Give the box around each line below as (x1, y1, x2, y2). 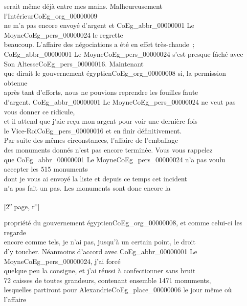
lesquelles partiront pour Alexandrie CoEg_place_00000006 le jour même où (4, 284, 232, 295)
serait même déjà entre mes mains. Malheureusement (4, 1, 162, 11)
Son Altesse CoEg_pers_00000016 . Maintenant (4, 58, 144, 68)
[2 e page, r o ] (4, 199, 40, 211)
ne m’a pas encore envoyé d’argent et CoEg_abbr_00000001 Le (4, 20, 195, 30)
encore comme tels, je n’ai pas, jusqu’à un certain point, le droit (4, 237, 196, 247)
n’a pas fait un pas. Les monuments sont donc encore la (4, 183, 171, 193)
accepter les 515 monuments (4, 164, 88, 174)
